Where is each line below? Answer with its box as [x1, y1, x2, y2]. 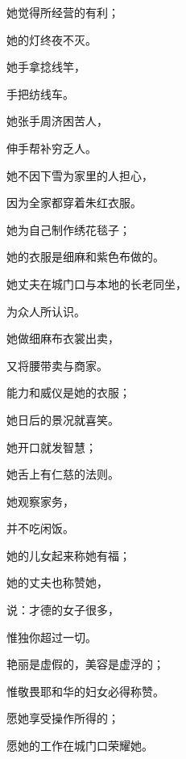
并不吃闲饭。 [6, 520, 74, 537]
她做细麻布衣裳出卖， [6, 330, 119, 347]
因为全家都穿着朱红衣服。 [6, 194, 142, 211]
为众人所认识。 [6, 302, 85, 319]
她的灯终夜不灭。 [6, 31, 97, 48]
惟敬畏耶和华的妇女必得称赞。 [6, 682, 164, 699]
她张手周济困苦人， [6, 112, 108, 129]
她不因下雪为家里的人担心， [6, 167, 153, 183]
